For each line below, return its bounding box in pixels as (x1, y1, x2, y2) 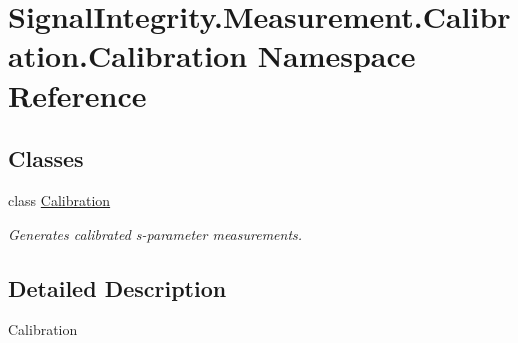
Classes (8, 143, 84, 174)
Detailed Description (8, 272, 227, 303)
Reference (8, 74, 147, 115)
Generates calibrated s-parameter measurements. (8, 223, 303, 244)
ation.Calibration (8, 35, 248, 76)
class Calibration (8, 189, 111, 210)
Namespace (257, 35, 416, 76)
